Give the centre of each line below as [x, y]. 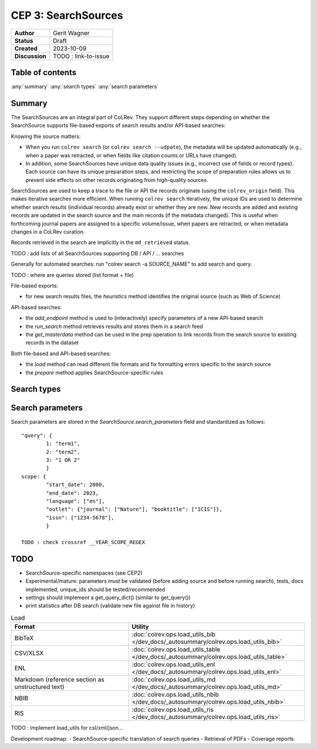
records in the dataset [52, 343]
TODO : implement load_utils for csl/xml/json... [67, 728]
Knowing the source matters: [46, 136]
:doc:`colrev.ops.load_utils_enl [173, 664]
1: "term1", [63, 444]
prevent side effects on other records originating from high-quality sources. [117, 180]
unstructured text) [39, 687]
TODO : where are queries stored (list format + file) [72, 275]
